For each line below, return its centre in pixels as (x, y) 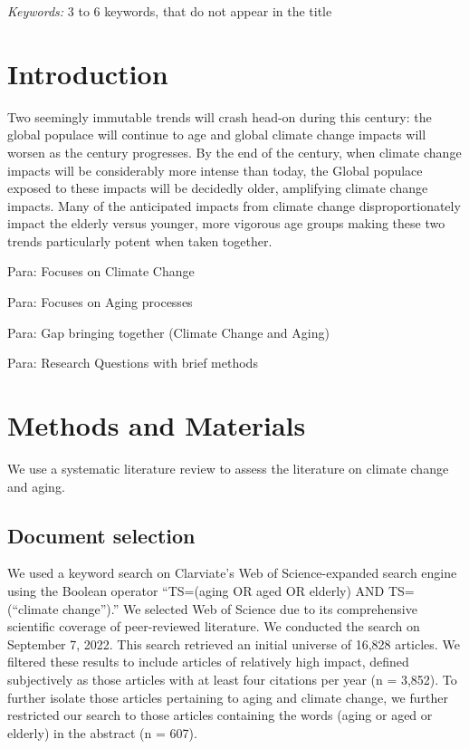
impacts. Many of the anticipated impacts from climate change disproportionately (234, 205)
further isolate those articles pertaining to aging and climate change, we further (228, 697)
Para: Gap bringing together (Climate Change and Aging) (168, 332)
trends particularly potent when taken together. (140, 240)
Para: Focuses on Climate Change (101, 271)
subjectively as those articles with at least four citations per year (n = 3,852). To (232, 679)
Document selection (101, 535)
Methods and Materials (157, 425)
